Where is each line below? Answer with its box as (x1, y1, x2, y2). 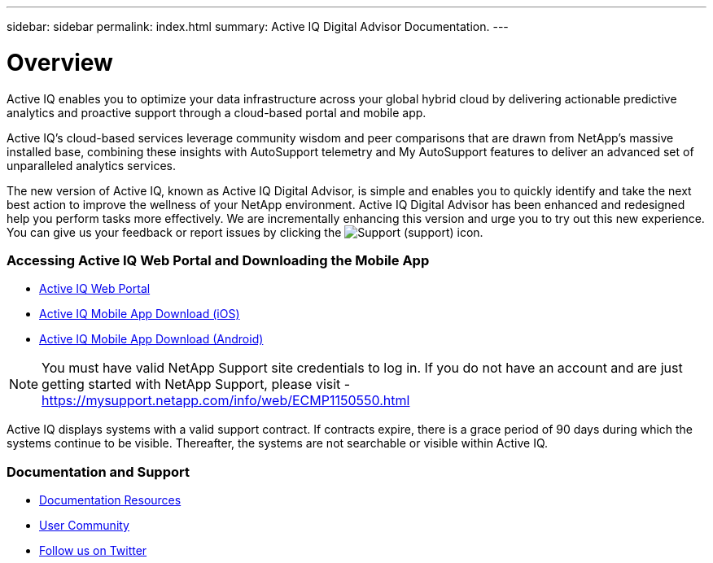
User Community (39, 518, 129, 532)
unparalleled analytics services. (7, 158, 176, 172)
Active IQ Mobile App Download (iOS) (39, 307, 240, 321)
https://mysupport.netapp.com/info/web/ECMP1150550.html (42, 392, 410, 409)
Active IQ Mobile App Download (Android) (39, 332, 264, 347)
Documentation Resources (39, 493, 182, 507)
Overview (7, 48, 113, 76)
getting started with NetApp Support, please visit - (42, 376, 351, 393)
